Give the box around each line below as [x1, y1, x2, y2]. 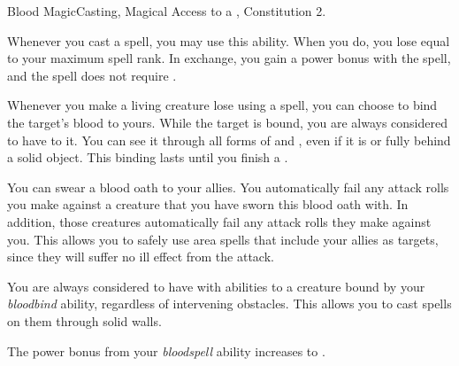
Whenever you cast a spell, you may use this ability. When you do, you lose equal [7, 31, 450, 50]
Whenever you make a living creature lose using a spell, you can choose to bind [7, 96, 438, 114]
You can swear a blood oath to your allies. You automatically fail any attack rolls [7, 177, 449, 196]
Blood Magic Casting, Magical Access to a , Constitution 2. [7, 2, 326, 19]
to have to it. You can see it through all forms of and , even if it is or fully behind [7, 130, 451, 149]
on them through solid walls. [7, 311, 162, 330]
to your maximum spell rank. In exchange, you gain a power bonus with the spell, [7, 49, 451, 67]
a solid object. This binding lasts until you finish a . [7, 148, 288, 167]
